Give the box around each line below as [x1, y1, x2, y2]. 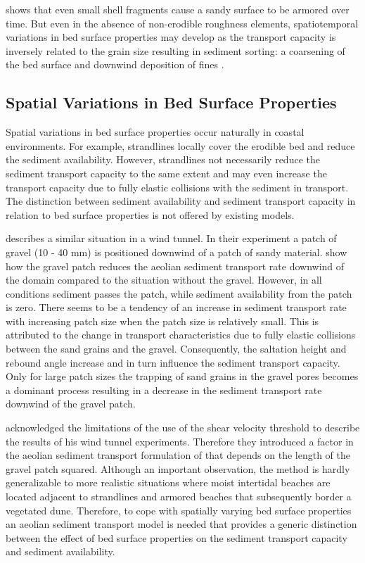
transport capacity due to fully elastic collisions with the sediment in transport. [6, 179, 349, 194]
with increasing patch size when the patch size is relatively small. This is [6, 313, 319, 328]
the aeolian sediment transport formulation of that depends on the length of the [6, 448, 351, 462]
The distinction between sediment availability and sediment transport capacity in [6, 194, 356, 208]
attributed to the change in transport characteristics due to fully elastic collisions [6, 327, 356, 342]
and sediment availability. [6, 544, 115, 559]
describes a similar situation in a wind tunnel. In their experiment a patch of [6, 231, 337, 246]
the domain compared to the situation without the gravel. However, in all [6, 272, 322, 287]
